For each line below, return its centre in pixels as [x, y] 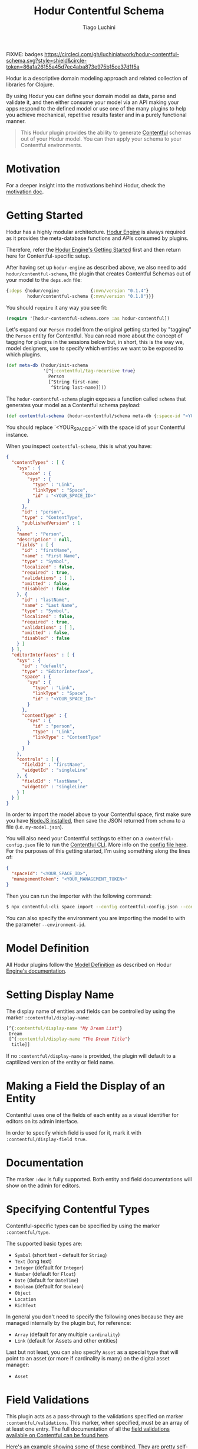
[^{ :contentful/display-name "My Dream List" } [64, 1028]
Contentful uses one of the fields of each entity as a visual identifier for [93, 1115]
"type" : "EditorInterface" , [57, 671]
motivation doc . [25, 191]
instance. [17, 435]
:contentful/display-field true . [47, 1139]
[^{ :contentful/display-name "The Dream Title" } [70, 1039]
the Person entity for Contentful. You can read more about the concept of [94, 336]
